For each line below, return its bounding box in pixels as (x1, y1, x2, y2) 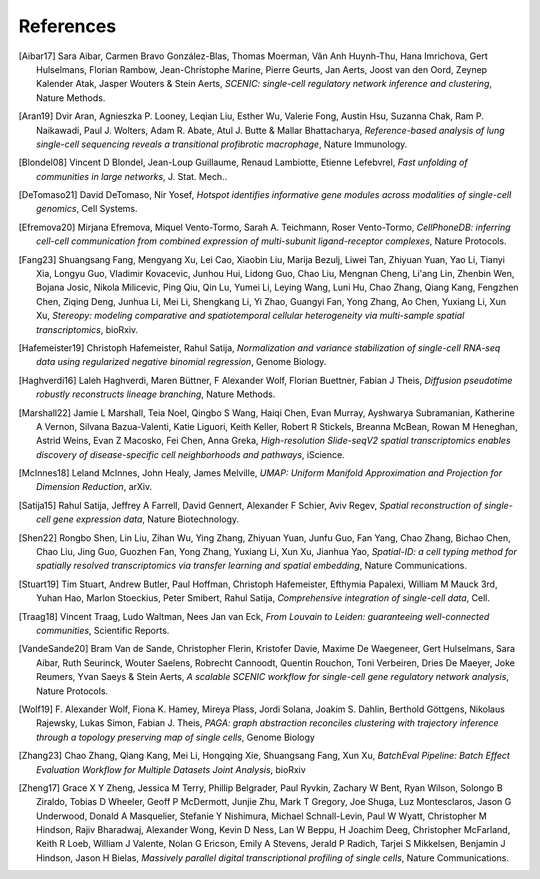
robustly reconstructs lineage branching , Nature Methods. (36, 388, 276, 400)
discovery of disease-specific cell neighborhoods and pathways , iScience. (36, 448, 345, 460)
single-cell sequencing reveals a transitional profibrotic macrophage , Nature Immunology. (36, 138, 408, 150)
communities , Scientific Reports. (36, 625, 170, 636)
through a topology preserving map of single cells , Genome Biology (36, 731, 315, 743)
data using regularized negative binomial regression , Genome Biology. (36, 356, 327, 368)
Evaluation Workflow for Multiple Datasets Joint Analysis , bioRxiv (36, 763, 307, 775)
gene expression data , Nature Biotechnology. (52, 513, 240, 525)
